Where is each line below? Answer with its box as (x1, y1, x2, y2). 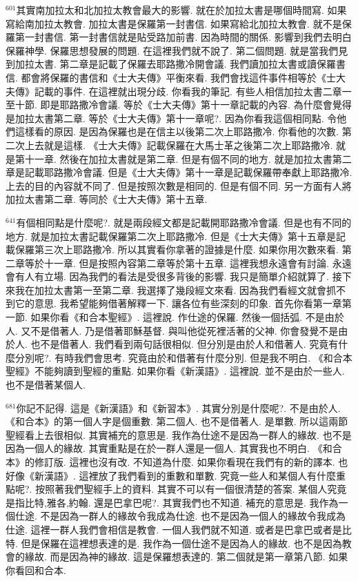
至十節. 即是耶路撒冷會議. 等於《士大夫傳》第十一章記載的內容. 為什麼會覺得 (6, 97, 352, 112)
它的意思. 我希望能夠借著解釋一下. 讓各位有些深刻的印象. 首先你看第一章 (14, 296, 342, 311)
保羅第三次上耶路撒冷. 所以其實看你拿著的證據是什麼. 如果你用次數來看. (14, 242, 339, 257)
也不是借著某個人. (6, 377, 86, 392)
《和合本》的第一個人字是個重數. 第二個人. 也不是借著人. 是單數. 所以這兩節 (6, 414, 348, 429)
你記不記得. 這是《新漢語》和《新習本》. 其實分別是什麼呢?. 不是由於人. (16, 400, 341, 415)
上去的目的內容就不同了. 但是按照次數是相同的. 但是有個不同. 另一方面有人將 (6, 178, 352, 193)
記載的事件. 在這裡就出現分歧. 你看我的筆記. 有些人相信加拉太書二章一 (34, 83, 352, 98)
